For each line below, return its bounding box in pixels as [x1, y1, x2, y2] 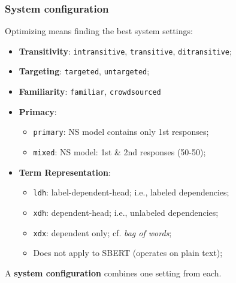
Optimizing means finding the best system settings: [5, 25, 193, 37]
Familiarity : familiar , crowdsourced [19, 85, 161, 98]
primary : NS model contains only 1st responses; [33, 125, 209, 138]
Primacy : [19, 105, 57, 118]
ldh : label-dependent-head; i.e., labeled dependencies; [33, 186, 229, 198]
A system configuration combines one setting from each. [5, 266, 222, 279]
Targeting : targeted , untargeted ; [19, 65, 150, 77]
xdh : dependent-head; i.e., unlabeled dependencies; [33, 206, 219, 218]
